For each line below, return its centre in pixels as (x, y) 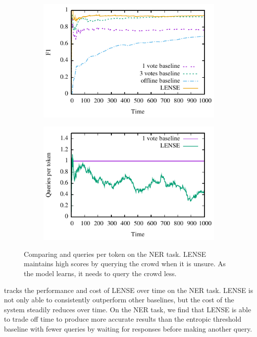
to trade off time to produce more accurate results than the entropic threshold (123, 319)
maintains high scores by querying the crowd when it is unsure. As (125, 264)
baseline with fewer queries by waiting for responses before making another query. (128, 329)
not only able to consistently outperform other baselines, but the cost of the (119, 300)
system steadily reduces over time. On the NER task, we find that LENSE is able (128, 309)
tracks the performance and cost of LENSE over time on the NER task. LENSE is (128, 290)
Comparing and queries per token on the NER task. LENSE (115, 254)
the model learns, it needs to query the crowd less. (100, 273)
